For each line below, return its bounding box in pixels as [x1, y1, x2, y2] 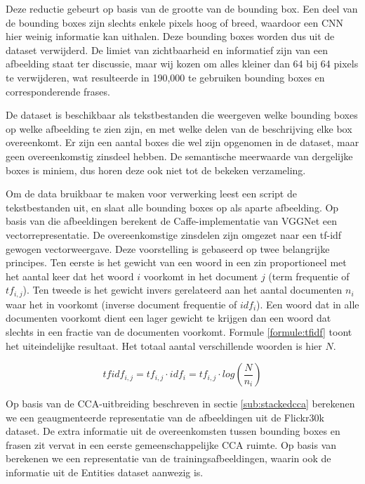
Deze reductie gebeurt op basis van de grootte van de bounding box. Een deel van [6, 1, 358, 15]
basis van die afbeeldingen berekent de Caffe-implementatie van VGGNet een [6, 214, 338, 228]
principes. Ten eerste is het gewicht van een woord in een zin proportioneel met [6, 255, 347, 270]
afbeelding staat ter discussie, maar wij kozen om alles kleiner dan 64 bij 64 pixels [6, 56, 359, 71]
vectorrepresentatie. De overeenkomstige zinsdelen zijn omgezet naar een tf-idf [6, 227, 342, 242]
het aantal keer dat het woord [6, 268, 134, 283]
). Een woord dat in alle [256, 296, 359, 311]
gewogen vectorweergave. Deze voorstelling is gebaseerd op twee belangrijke [6, 241, 330, 256]
